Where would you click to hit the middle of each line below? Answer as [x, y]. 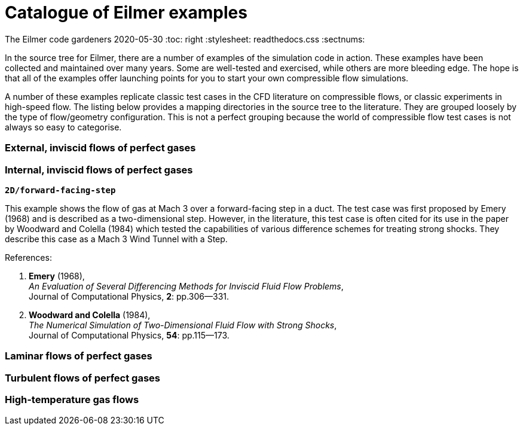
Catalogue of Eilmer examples [126, 13]
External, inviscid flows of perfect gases [100, 148]
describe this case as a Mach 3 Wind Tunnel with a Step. [116, 239]
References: [28, 257]
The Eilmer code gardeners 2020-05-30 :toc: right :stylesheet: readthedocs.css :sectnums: [185, 39]
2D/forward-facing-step [60, 190]
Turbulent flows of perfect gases [82, 378]
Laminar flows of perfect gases [79, 356]
